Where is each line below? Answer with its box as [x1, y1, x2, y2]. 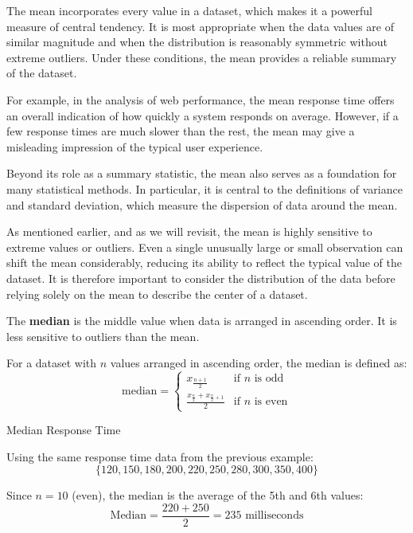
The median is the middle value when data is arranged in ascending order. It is [6, 312, 397, 329]
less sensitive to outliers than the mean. [6, 327, 200, 344]
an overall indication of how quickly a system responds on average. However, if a [6, 107, 399, 123]
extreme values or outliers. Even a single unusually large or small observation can [6, 238, 403, 255]
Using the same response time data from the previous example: [6, 448, 314, 464]
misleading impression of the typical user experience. [6, 138, 263, 155]
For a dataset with [6, 355, 97, 371]
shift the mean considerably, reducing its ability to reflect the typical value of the [6, 254, 402, 271]
